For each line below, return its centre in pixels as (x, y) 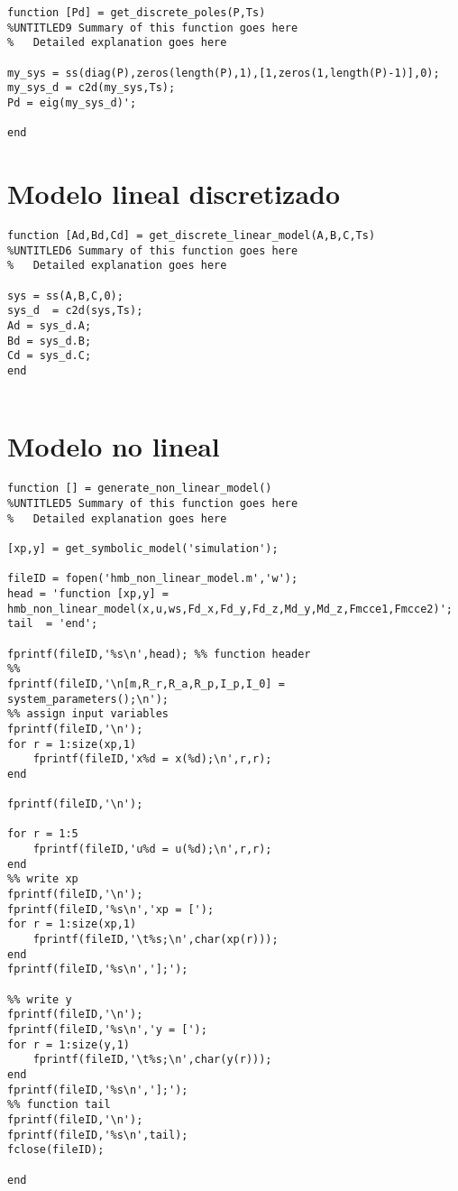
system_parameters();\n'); (88, 699)
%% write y (40, 999)
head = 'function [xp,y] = (88, 593)
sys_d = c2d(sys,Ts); (75, 311)
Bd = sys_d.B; (50, 341)
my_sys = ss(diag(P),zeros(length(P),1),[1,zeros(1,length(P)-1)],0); (224, 73)
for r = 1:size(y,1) (69, 1044)
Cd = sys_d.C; (50, 356)
